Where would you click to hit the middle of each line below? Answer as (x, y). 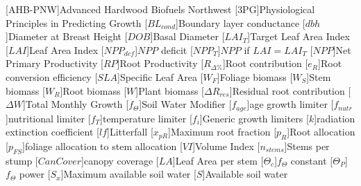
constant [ (312, 160)
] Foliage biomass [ (255, 76)
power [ (35, 174)
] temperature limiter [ (146, 118)
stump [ (22, 160)
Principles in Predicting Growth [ (77, 22)
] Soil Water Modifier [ (185, 104)
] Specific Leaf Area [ (160, 76)
